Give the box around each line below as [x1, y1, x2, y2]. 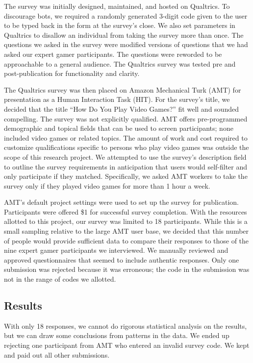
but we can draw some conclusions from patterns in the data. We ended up [4, 330, 229, 340]
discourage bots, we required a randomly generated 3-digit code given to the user [4, 10, 248, 21]
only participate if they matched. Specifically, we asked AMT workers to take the [4, 171, 248, 181]
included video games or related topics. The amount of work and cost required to [4, 132, 248, 143]
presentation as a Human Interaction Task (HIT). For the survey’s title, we [4, 94, 230, 104]
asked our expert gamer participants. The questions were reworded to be [4, 48, 222, 59]
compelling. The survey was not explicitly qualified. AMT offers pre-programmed [4, 113, 248, 123]
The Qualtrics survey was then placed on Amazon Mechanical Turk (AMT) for [4, 84, 241, 95]
